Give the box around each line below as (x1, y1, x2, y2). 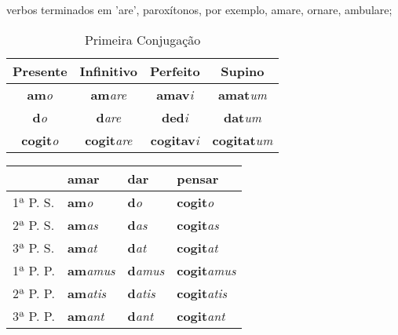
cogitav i (150, 130, 199, 149)
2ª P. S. (13, 215, 55, 234)
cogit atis (177, 283, 227, 302)
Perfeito (150, 61, 200, 80)
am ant (67, 306, 104, 325)
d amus (127, 260, 165, 279)
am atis (67, 283, 107, 302)
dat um (223, 107, 261, 126)
